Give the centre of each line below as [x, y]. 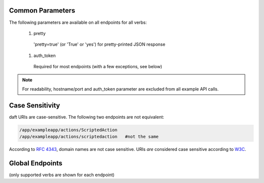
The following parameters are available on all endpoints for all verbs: [78, 22]
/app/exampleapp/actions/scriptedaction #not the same [89, 137]
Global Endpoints [36, 163]
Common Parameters [42, 10]
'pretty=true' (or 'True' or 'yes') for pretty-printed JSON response [99, 44]
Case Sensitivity [35, 105]
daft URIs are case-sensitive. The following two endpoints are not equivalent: [87, 117]
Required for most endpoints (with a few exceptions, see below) [98, 67]
